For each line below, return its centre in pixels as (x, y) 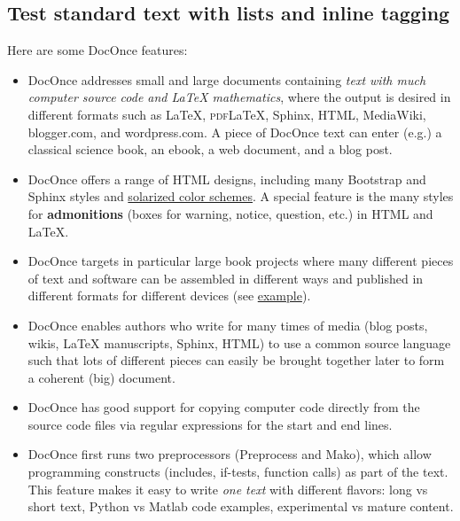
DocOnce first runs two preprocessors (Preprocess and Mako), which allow (230, 454)
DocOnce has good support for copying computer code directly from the (224, 407)
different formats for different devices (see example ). (169, 295)
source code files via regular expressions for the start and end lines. (210, 424)
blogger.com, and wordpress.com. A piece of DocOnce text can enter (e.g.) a (235, 132)
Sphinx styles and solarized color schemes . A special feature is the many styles (241, 196)
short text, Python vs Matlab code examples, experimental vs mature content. (241, 506)
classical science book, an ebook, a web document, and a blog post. (210, 149)
